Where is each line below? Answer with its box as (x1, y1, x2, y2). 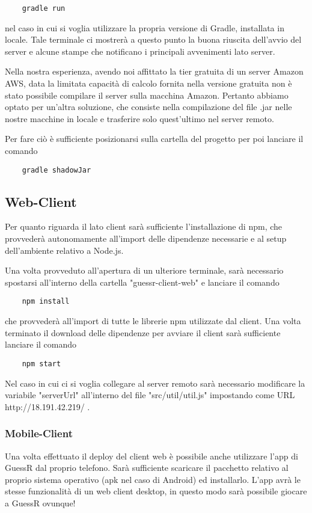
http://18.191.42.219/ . (5, 400, 90, 413)
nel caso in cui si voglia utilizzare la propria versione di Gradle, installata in (5, 21, 284, 34)
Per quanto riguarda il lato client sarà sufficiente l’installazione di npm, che (5, 220, 283, 233)
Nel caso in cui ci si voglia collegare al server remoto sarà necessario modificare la (5, 376, 305, 389)
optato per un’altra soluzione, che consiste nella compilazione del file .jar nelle (5, 100, 292, 113)
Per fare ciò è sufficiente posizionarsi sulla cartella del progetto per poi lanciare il (5, 132, 304, 145)
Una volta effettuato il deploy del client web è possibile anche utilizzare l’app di (5, 449, 298, 462)
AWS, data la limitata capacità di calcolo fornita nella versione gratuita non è (5, 77, 292, 90)
